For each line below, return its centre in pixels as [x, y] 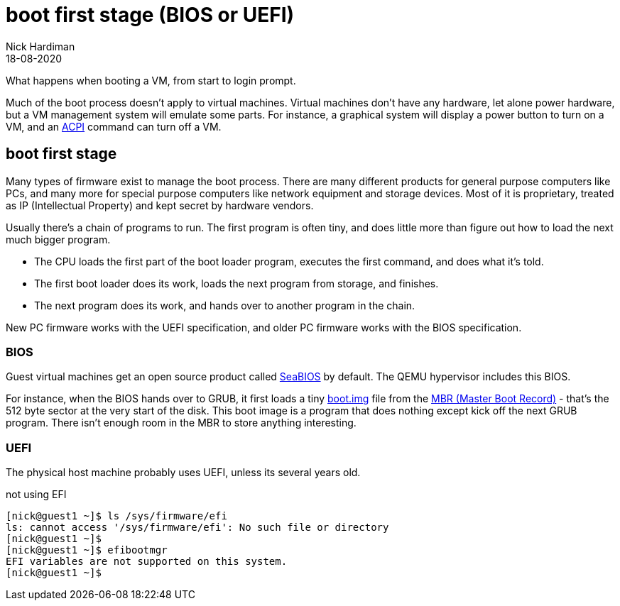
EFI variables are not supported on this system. [147, 562]
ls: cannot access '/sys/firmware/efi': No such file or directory [197, 528]
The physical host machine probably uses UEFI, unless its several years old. [183, 473]
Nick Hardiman [40, 46]
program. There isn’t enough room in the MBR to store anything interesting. [181, 423]
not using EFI [36, 495]
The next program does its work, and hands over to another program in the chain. [225, 305]
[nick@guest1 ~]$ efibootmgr [87, 550]
